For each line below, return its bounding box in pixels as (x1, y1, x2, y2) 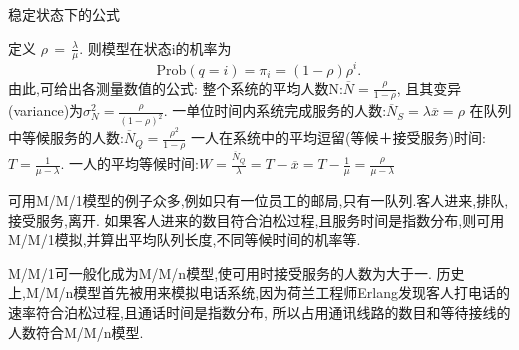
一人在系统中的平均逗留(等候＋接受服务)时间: (191, 127, 486, 148)
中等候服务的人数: (8, 127, 124, 148)
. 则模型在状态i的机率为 (79, 37, 232, 58)
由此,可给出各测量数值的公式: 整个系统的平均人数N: (8, 77, 343, 98)
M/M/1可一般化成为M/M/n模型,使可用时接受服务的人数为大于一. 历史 (8, 262, 465, 283)
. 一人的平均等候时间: (60, 153, 199, 174)
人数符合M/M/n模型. (8, 321, 144, 342)
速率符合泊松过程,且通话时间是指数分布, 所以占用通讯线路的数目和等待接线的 (8, 301, 511, 322)
